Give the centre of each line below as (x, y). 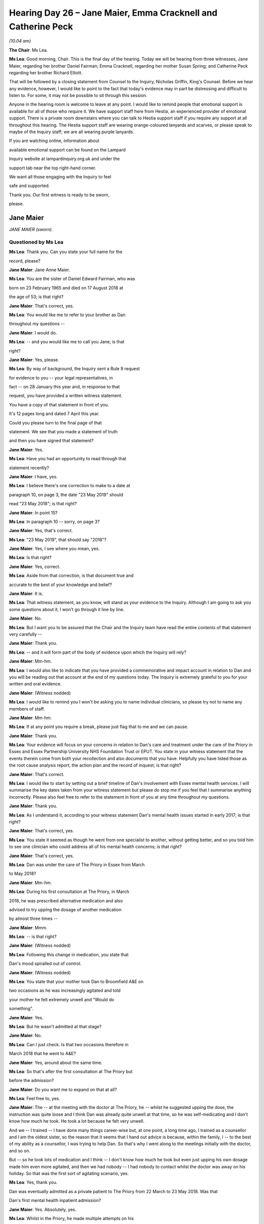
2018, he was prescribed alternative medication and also (66, 900)
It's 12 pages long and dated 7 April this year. (54, 414)
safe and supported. (29, 186)
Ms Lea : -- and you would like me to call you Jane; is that (67, 342)
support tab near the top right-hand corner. (53, 168)
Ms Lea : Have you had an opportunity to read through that (68, 459)
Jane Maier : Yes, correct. (35, 566)
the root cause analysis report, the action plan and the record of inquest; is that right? (95, 765)
